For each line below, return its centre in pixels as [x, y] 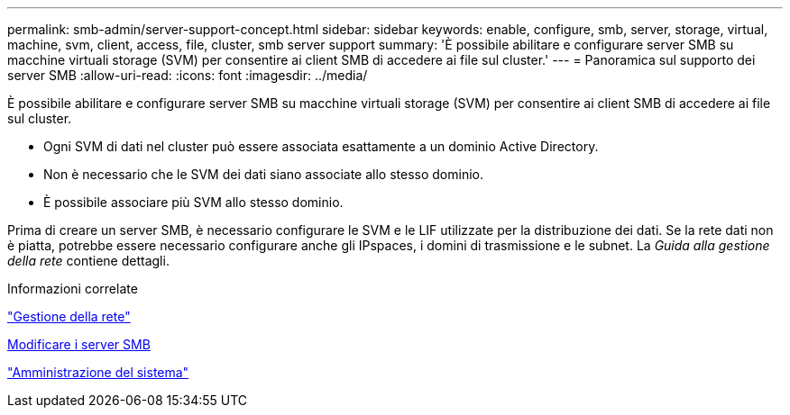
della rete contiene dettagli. [88, 261]
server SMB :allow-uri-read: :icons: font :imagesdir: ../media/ [188, 75]
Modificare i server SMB [79, 344]
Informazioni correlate [73, 289]
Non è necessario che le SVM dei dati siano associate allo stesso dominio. [263, 174]
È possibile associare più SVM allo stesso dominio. [193, 202]
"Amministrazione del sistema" [98, 372]
